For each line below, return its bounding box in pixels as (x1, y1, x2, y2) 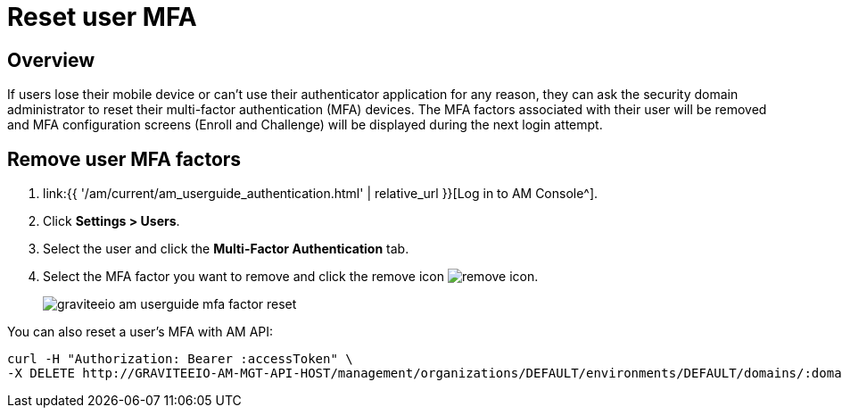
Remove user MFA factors (7, 147, 242, 170)
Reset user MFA (7, 2, 197, 32)
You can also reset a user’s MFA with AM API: (7, 324, 274, 340)
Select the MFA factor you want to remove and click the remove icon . (43, 269, 539, 285)
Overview (7, 48, 95, 71)
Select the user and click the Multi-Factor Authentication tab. (43, 241, 409, 257)
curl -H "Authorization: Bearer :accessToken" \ (7, 352, 353, 367)
